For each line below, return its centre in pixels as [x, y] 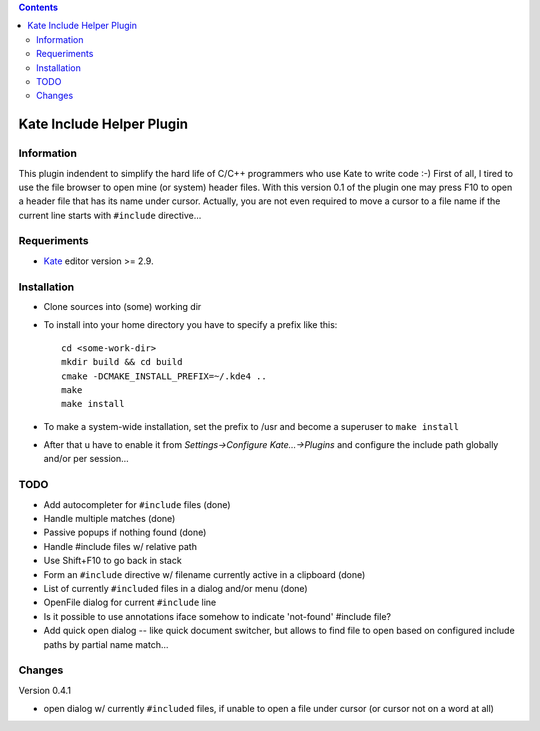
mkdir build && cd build [122, 362]
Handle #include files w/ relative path [120, 546]
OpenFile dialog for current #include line [130, 602]
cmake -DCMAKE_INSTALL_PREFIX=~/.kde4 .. [164, 376]
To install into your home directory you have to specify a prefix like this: [190, 325]
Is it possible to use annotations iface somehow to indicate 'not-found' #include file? [217, 616]
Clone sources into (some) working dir [122, 306]
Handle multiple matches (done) [109, 518]
